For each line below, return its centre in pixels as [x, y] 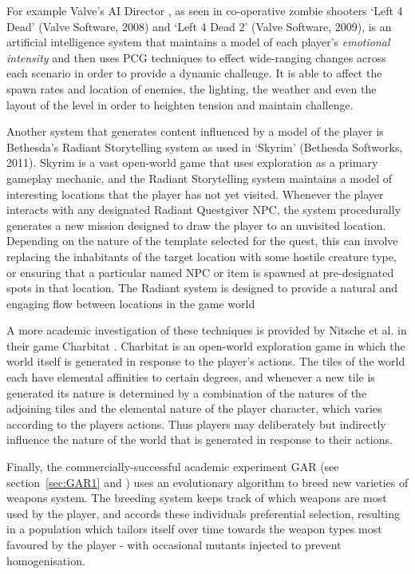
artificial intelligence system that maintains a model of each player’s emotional [198, 42]
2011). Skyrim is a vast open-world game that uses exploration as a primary [192, 162]
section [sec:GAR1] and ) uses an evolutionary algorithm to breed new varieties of [207, 482]
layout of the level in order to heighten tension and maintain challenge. [180, 104]
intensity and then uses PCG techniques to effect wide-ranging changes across [196, 57]
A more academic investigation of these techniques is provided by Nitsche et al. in [207, 330]
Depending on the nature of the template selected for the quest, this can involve [202, 241]
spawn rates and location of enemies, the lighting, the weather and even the [192, 88]
